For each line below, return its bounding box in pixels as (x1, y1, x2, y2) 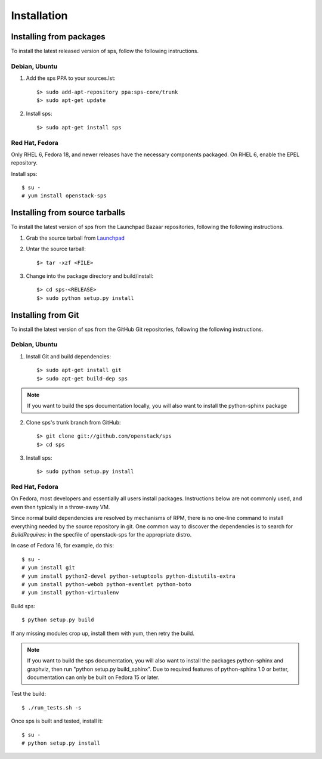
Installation (11, 9, 68, 22)
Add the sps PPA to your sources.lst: (26, 75, 116, 82)
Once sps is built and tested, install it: (11, 717, 103, 724)
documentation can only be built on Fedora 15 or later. (27, 674, 160, 681)
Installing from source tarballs (11, 207, 125, 218)
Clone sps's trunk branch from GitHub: (26, 419, 121, 426)
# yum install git (21, 564, 76, 571)
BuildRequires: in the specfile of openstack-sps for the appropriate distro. (11, 531, 192, 538)
